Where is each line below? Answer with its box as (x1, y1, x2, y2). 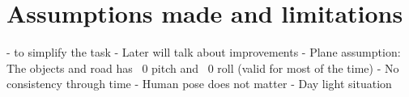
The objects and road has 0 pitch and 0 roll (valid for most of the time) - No (6, 59, 399, 76)
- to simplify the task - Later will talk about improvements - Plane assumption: (6, 44, 401, 61)
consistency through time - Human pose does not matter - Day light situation (6, 75, 392, 92)
